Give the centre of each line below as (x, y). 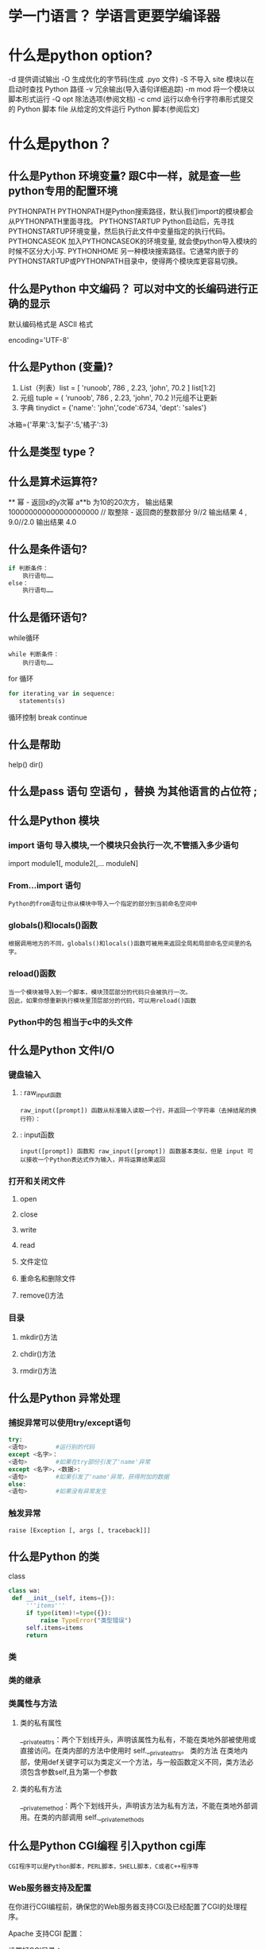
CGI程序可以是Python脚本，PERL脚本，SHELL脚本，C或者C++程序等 (104, 1866)
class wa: (25, 1591)
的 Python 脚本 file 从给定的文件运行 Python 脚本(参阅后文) (104, 109)
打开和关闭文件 (37, 1181)
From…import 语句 (45, 885)
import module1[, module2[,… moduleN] (73, 863)
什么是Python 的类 (54, 1557)
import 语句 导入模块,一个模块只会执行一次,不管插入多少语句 (123, 845)
